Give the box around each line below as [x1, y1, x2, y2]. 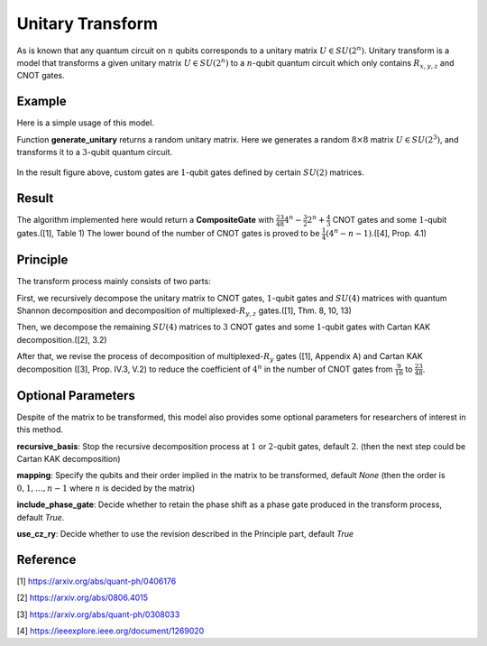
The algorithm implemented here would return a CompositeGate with [16, 215, 274, 226]
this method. [16, 424, 63, 435]
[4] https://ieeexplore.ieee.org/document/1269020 [16, 625, 205, 636]
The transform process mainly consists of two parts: [16, 276, 211, 287]
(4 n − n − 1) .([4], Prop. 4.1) [326, 226, 427, 239]
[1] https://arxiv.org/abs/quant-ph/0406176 [16, 576, 177, 586]
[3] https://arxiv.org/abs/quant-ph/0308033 [16, 609, 180, 620]
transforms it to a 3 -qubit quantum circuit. [16, 147, 173, 158]
